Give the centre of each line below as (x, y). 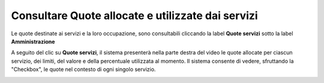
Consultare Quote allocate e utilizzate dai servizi (134, 16)
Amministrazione (33, 41)
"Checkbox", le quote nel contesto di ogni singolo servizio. (83, 69)
